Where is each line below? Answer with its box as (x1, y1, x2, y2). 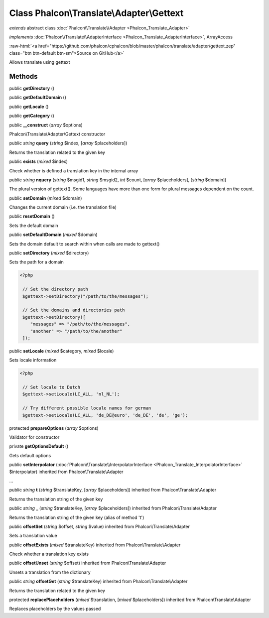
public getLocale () (9, 104, 49, 110)
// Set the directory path (22, 286, 88, 292)
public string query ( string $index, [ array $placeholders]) (9, 140, 128, 146)
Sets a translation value (9, 533, 57, 539)
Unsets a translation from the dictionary (9, 569, 91, 575)
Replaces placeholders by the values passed (9, 606, 101, 612)
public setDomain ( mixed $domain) (9, 195, 82, 201)
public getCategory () (9, 113, 55, 119)
